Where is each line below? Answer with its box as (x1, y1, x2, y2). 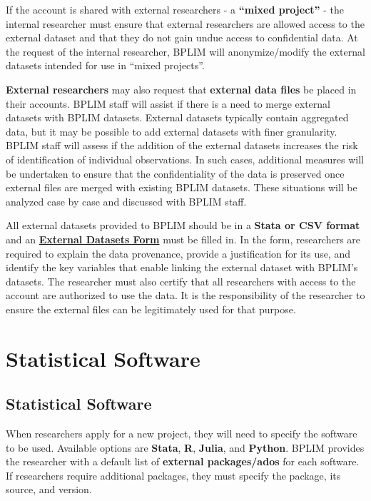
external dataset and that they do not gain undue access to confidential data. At (6, 30, 358, 45)
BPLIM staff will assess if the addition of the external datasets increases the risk (6, 138, 358, 153)
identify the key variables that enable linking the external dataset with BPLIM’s (6, 260, 358, 275)
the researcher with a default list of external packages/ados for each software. (6, 454, 360, 469)
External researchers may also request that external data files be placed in (6, 81, 357, 96)
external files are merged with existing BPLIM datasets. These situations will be (6, 180, 357, 195)
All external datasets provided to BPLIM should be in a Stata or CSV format (6, 218, 360, 233)
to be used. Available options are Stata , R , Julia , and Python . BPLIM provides (6, 440, 365, 455)
